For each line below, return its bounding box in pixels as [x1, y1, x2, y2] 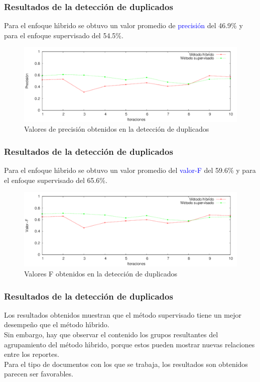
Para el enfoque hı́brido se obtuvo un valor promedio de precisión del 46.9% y [4, 20, 243, 31]
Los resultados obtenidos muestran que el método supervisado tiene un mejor [4, 309, 241, 320]
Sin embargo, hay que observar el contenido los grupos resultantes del [4, 329, 218, 340]
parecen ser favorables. [4, 368, 73, 379]
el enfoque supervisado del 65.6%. [4, 174, 107, 185]
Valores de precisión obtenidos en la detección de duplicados [24, 124, 209, 134]
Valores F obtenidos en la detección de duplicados [24, 268, 177, 279]
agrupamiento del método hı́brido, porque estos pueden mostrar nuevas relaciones [4, 339, 255, 349]
